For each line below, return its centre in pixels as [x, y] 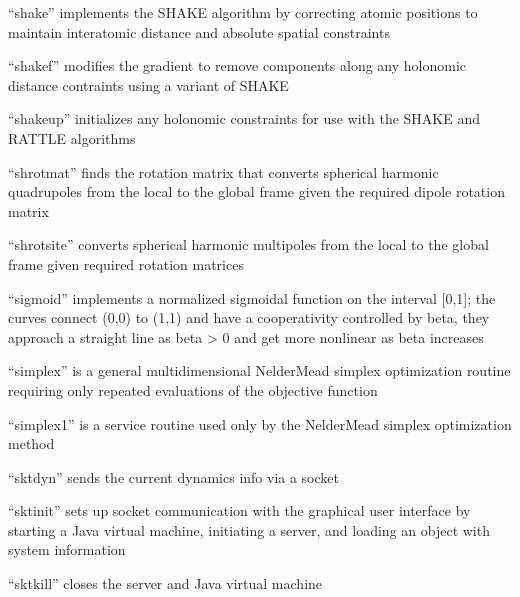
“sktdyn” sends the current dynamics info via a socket [174, 476]
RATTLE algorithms [72, 137]
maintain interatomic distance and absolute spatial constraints [199, 31]
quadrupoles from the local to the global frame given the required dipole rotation [256, 191]
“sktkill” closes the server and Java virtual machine [165, 583]
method [31, 443]
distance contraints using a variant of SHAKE [148, 84]
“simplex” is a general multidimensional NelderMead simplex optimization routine [259, 370]
